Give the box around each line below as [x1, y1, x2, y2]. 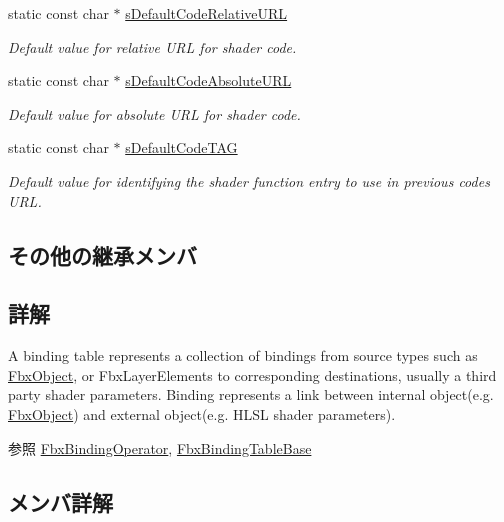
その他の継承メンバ [8, 239, 197, 270]
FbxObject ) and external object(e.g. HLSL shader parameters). [8, 403, 396, 424]
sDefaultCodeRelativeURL [125, 3, 288, 23]
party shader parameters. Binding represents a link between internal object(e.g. [8, 384, 494, 405]
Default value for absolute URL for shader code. [8, 103, 301, 124]
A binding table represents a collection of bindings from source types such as [8, 345, 478, 366]
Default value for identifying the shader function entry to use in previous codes [8, 170, 490, 191]
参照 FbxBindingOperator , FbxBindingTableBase [8, 437, 312, 458]
